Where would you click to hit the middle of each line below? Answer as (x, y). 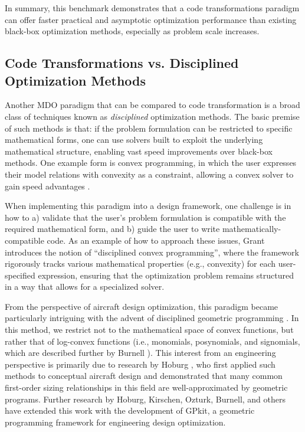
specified (20, 275)
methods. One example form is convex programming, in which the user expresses (151, 163)
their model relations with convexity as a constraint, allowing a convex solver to (149, 174)
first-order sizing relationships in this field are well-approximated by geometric (146, 387)
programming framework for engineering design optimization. (115, 422)
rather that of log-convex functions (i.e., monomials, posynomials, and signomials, (152, 341)
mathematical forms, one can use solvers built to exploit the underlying (134, 140)
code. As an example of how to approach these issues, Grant (156, 240)
